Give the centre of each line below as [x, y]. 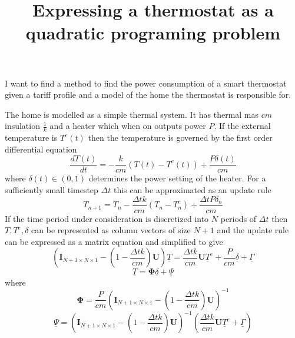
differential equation [41, 149]
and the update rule [253, 230]
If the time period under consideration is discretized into [107, 218]
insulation [22, 126]
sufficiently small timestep [52, 190]
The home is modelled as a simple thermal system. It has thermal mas [132, 114]
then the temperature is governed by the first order [180, 137]
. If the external [242, 126]
